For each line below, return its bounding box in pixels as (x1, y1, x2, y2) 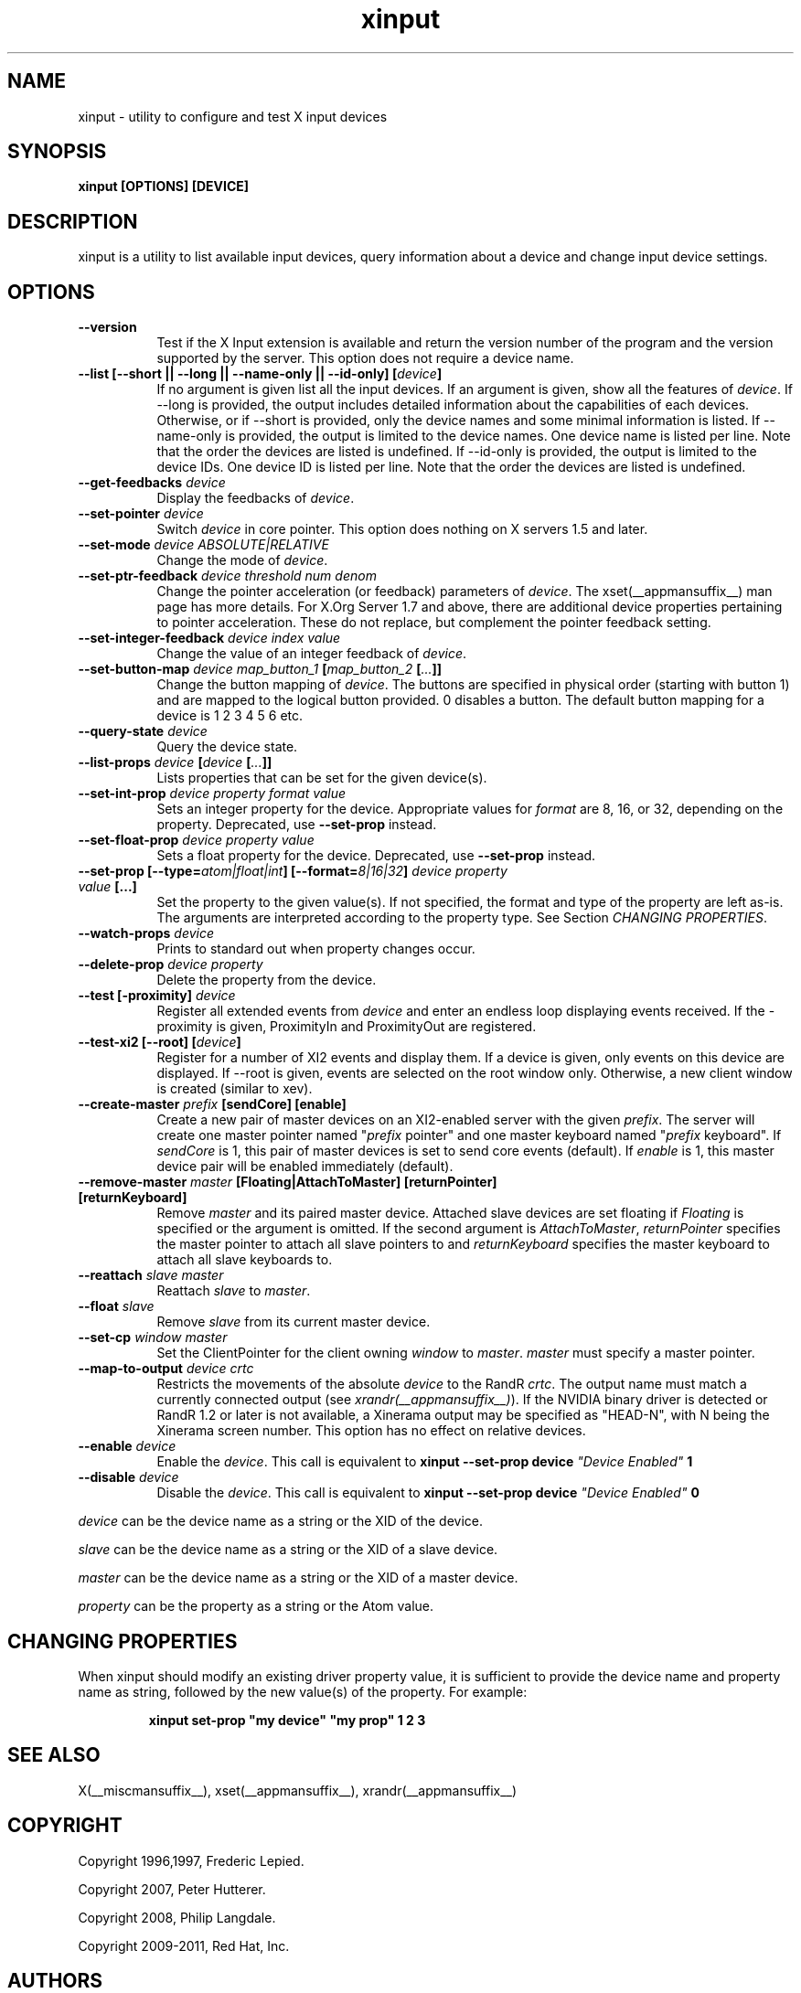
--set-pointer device (78, 506, 204, 522)
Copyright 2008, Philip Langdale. (78, 1909, 276, 1925)
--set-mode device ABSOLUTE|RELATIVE (78, 537, 329, 553)
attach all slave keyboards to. (156, 1252, 333, 1268)
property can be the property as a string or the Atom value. (78, 1598, 434, 1615)
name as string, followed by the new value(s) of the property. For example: (78, 1683, 528, 1700)
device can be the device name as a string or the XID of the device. (78, 1513, 484, 1529)
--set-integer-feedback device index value (78, 630, 341, 646)
